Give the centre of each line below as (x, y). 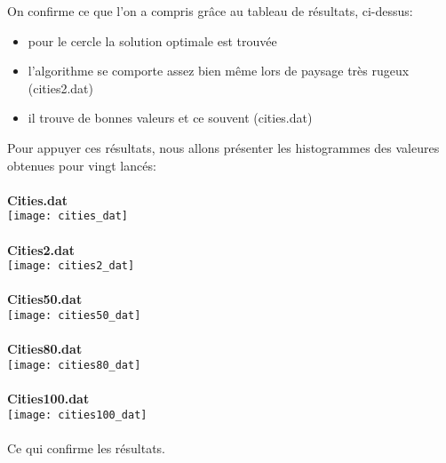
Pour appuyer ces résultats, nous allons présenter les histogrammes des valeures (223, 147)
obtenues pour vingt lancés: (82, 165)
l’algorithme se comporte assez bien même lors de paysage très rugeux (219, 71)
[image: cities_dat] (68, 216)
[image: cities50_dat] (74, 316)
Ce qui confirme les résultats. (87, 447)
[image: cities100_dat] (77, 415)
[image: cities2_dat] (71, 266)
